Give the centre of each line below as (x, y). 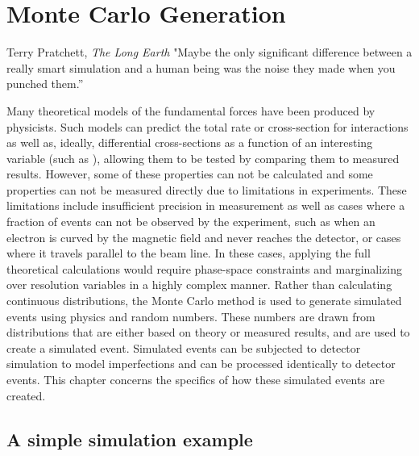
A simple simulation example (130, 439)
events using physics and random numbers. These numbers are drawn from (191, 316)
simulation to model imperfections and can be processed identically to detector (201, 364)
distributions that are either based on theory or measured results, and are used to (208, 332)
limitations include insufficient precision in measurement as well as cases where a (206, 205)
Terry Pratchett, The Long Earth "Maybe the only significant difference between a (209, 52)
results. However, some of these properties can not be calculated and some (190, 174)
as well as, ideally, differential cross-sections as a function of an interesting (190, 142)
